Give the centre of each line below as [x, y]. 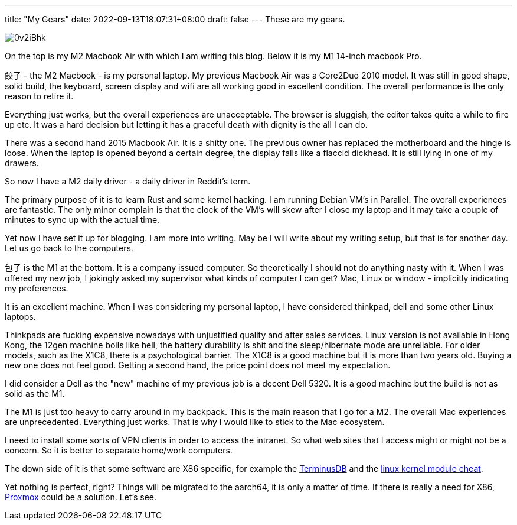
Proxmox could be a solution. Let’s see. [81, 497]
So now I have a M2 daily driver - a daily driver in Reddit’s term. [128, 181]
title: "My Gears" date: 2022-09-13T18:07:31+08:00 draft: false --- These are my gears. [175, 19]
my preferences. [37, 288]
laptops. [20, 317]
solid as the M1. [35, 393]
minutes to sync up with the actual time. [82, 220]
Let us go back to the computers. [69, 248]
